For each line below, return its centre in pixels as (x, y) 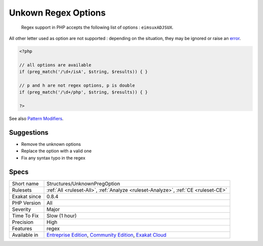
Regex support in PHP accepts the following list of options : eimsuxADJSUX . (97, 27)
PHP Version (26, 203)
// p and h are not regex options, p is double (77, 85)
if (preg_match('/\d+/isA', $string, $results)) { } (84, 72)
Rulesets (22, 190)
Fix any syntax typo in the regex (53, 158)
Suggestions (29, 133)
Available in (25, 235)
